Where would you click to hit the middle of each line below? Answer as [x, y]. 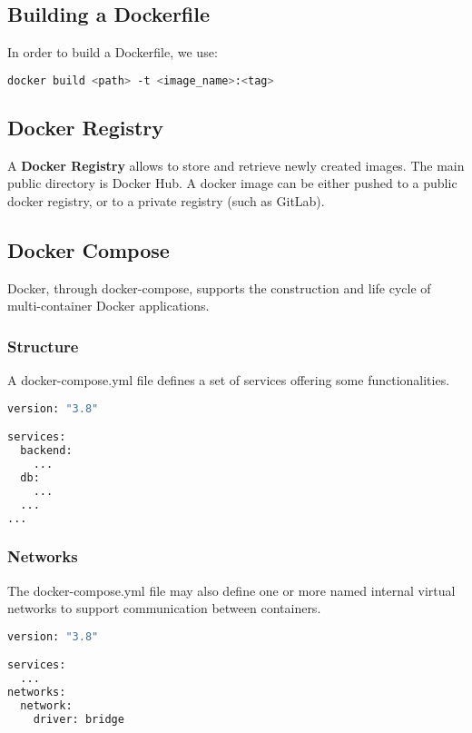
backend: [46, 451]
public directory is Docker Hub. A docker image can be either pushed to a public [232, 183]
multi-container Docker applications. [108, 306]
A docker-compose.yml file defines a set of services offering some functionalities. [229, 380]
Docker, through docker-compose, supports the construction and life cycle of [219, 287]
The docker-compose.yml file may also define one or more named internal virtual [231, 590]
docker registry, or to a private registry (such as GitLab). [166, 201]
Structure [43, 346]
